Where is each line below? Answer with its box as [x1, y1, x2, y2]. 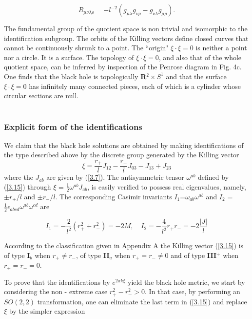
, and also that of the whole [158, 52, 242, 62]
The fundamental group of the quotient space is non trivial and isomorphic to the [4, 23, 248, 33]
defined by [198, 172, 229, 182]
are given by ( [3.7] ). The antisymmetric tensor [46, 172, 184, 182]
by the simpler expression [9, 306, 85, 316]
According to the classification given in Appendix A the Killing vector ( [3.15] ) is [4, 240, 244, 251]
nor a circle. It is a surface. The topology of [4, 52, 134, 62]
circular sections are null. [4, 90, 79, 101]
